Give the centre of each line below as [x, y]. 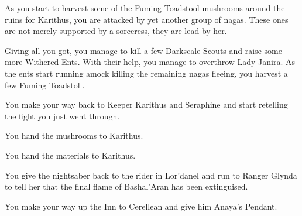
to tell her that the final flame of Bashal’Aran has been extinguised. [126, 186]
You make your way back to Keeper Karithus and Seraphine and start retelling [146, 104]
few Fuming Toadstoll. [45, 85]
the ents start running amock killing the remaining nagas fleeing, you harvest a [146, 73]
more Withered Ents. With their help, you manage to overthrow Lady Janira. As [150, 62]
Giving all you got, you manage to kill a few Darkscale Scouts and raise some [143, 50]
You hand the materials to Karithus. [70, 155]
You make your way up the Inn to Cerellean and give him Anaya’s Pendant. [141, 206]
